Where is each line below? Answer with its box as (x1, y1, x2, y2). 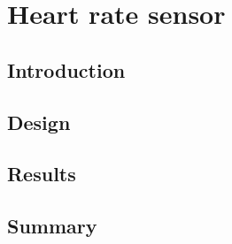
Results (7, 160, 76, 187)
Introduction (7, 56, 126, 83)
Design (7, 108, 71, 135)
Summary (7, 212, 97, 240)
